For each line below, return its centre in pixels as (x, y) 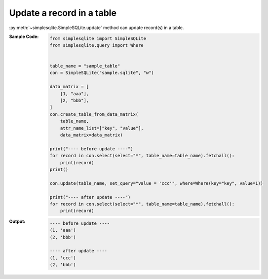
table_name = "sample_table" (85, 66)
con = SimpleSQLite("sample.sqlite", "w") (102, 73)
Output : (17, 221)
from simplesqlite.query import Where (97, 45)
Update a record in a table (63, 13)
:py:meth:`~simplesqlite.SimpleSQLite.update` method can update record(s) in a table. (96, 28)
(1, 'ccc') (63, 258)
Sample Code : (24, 36)
